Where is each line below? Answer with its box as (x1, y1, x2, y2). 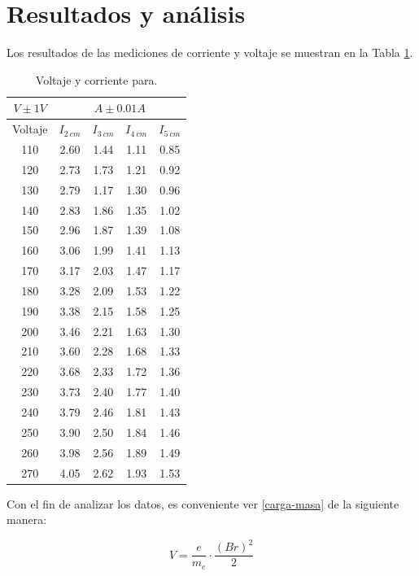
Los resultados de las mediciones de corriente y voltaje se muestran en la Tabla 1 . (7, 44, 413, 61)
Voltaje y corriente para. (35, 71, 158, 88)
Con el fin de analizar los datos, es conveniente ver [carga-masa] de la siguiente (7, 495, 399, 512)
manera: (7, 511, 47, 528)
